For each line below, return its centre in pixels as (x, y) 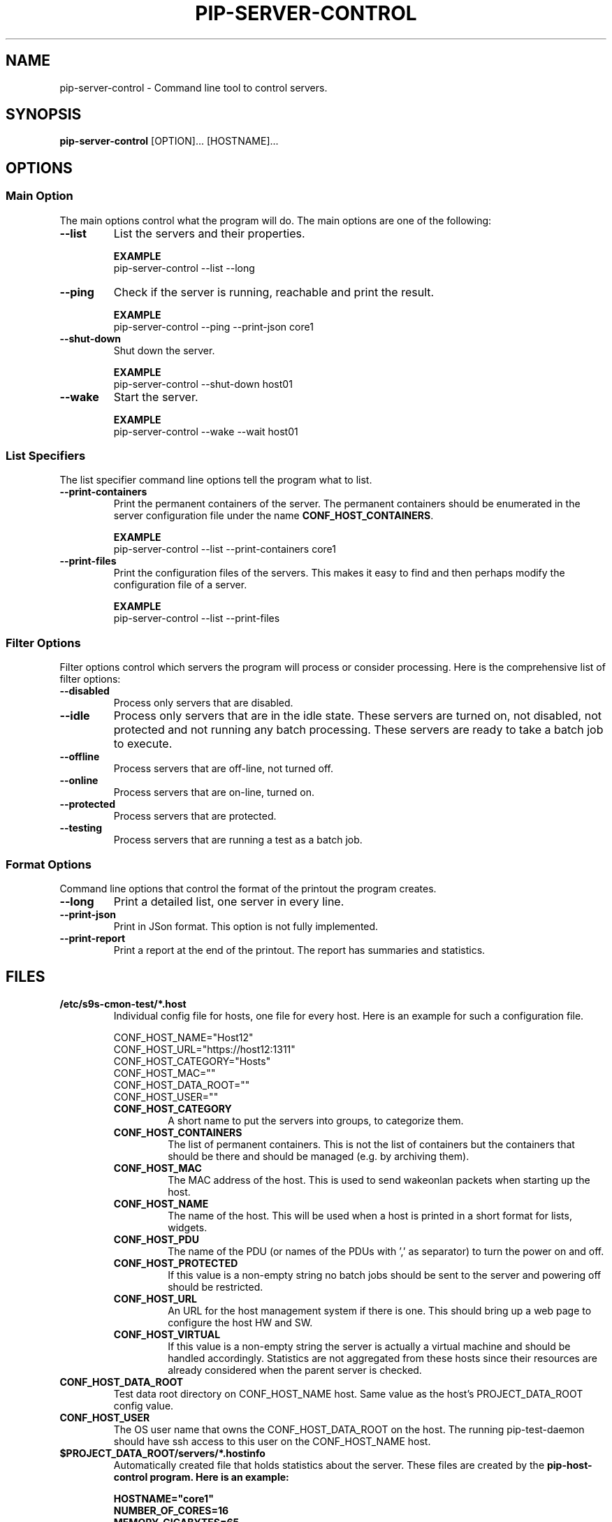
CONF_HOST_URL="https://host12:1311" (204, 1049)
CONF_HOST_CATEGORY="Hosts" (192, 1061)
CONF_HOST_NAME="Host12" (183, 1037)
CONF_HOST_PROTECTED (176, 1263)
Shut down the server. (164, 350)
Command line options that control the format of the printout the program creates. (248, 888)
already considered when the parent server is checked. (295, 1370)
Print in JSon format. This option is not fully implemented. (246, 926)
